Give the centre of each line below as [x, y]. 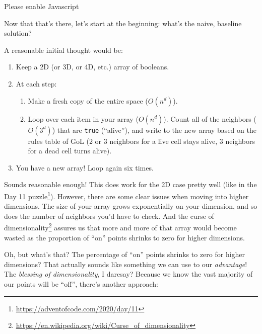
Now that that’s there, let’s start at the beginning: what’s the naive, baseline [123, 23]
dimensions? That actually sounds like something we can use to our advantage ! [126, 264]
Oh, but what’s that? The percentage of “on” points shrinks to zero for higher [125, 254]
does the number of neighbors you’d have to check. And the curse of [109, 216]
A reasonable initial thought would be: [63, 50]
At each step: [36, 83]
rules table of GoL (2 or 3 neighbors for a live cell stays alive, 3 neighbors [141, 141]
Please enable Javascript [42, 6]
